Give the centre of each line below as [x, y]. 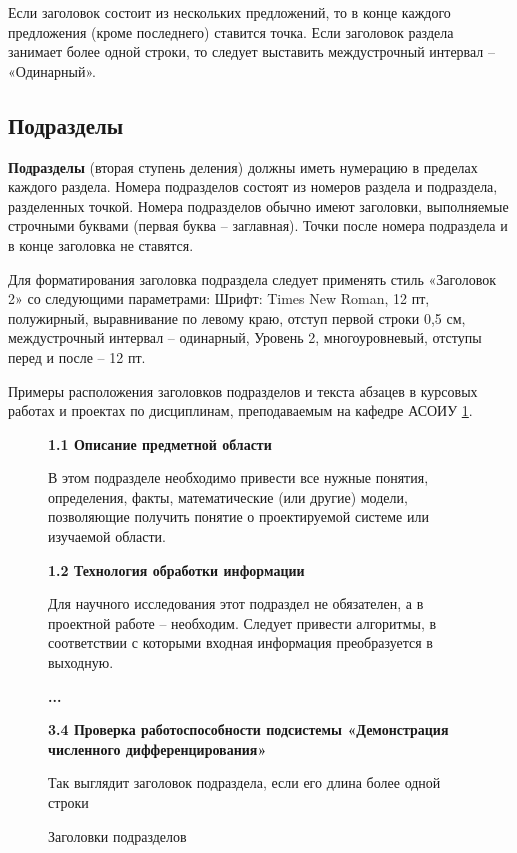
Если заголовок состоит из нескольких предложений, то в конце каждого [229, 12]
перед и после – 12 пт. [77, 356]
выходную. [81, 662]
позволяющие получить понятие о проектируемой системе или [238, 516]
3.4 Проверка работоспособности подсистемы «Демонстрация [248, 729]
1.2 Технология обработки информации [176, 569]
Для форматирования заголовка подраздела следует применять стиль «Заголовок [252, 278]
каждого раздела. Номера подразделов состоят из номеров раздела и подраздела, [253, 186]
